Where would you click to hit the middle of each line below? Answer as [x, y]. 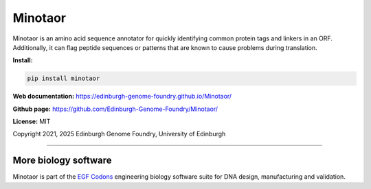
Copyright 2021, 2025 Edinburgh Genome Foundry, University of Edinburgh [119, 134]
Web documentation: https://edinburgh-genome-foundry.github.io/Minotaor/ [122, 97]
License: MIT [32, 122]
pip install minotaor [64, 78]
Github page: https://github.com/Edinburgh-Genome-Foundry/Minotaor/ [115, 109]
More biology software [63, 161]
